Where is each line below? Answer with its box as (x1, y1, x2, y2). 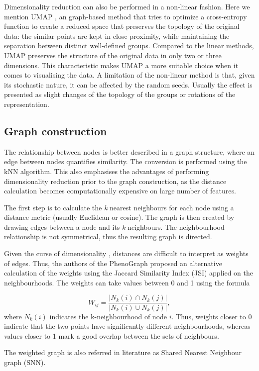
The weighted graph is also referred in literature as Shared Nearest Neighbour (4, 347, 242, 358)
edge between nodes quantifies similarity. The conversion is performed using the (4, 156, 247, 167)
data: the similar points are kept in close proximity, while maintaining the (4, 30, 230, 41)
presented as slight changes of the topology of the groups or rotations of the (4, 89, 236, 99)
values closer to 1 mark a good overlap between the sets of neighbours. (4, 330, 219, 341)
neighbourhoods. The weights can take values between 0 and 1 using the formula (4, 277, 250, 287)
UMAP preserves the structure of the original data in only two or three (4, 50, 222, 60)
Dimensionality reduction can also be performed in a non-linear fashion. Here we (4, 1, 250, 11)
